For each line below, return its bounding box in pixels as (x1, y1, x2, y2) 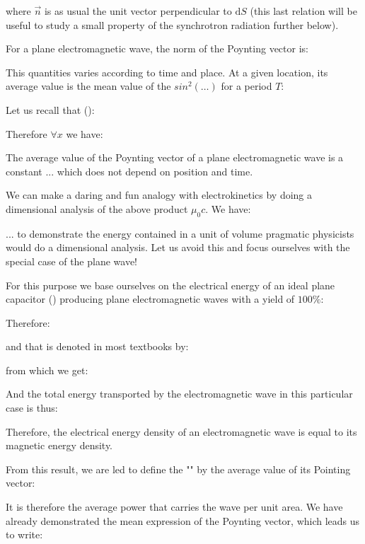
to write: (6, 527, 43, 542)
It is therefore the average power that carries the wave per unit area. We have (6, 499, 343, 514)
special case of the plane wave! (6, 253, 138, 268)
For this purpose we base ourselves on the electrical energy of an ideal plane (6, 277, 335, 292)
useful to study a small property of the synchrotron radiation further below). (6, 17, 339, 32)
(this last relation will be (250, 4, 357, 18)
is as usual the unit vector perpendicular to (44, 4, 232, 18)
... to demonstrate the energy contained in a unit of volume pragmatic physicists (6, 226, 354, 241)
